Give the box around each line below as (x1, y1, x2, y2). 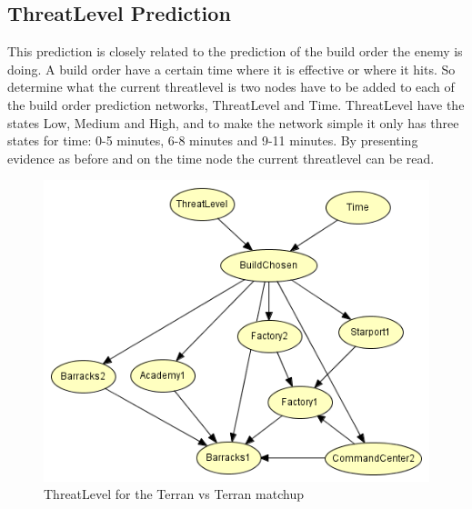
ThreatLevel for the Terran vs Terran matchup (44, 484, 304, 504)
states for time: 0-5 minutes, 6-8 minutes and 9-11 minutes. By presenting (7, 131, 418, 150)
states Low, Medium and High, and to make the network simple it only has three (7, 113, 459, 132)
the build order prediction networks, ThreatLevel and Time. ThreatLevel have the (7, 95, 465, 114)
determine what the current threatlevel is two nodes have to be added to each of (7, 77, 455, 96)
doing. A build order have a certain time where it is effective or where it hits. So (7, 59, 456, 78)
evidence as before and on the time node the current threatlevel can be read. (7, 148, 435, 167)
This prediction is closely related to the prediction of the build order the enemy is (7, 42, 463, 61)
